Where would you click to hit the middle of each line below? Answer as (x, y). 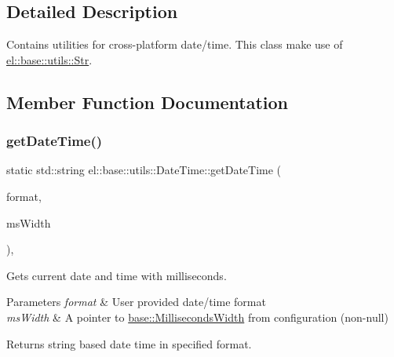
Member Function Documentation (148, 102)
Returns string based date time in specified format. (129, 343)
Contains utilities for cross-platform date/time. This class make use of (175, 44)
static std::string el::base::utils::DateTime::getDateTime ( (144, 170)
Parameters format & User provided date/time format (136, 302)
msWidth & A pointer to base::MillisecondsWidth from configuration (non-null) (197, 317)
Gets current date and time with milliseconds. (117, 275)
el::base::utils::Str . (49, 59)
